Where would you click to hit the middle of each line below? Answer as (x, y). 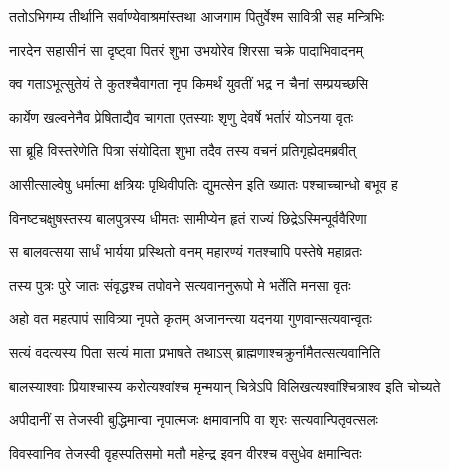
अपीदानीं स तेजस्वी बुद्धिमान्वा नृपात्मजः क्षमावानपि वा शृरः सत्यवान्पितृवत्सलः (193, 419)
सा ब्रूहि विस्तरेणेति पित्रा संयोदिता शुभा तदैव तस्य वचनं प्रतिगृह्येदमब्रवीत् (182, 150)
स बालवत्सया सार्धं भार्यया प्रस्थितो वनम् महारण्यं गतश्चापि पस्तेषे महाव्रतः (185, 251)
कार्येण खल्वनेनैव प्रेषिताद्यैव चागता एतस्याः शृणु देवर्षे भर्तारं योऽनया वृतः (181, 116)
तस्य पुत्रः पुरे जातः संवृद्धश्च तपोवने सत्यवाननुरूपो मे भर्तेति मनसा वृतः (180, 284)
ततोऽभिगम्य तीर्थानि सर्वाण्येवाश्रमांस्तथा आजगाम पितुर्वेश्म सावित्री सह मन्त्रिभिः (197, 16)
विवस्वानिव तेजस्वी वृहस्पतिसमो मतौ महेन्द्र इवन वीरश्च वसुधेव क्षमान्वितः (185, 452)
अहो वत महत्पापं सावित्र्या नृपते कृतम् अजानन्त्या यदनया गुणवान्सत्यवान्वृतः (190, 318)
